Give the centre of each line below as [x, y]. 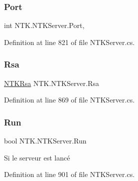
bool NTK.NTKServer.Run [45, 141]
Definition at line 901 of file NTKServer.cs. [69, 174]
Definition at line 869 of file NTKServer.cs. [69, 100]
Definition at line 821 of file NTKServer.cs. [69, 42]
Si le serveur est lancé [37, 157]
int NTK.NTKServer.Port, [44, 25]
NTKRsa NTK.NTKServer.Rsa [52, 83]
